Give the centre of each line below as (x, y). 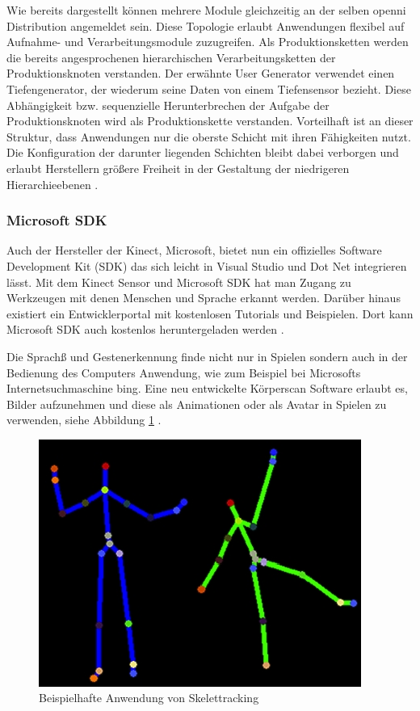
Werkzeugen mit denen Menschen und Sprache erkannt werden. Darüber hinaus (204, 298)
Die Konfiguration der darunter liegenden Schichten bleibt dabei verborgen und (203, 152)
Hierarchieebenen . (52, 184)
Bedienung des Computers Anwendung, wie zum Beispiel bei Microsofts (184, 372)
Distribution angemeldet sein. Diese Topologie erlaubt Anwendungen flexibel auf (206, 25)
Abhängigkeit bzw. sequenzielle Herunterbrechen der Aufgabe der (168, 105)
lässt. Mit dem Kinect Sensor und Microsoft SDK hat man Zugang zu (179, 282)
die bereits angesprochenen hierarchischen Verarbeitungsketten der (171, 57)
